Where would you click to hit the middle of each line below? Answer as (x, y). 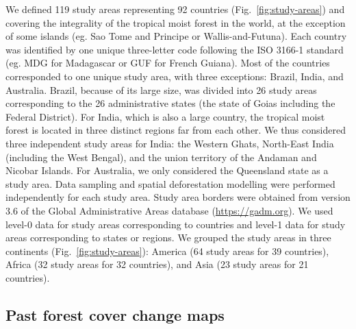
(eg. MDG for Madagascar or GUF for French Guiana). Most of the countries (168, 63)
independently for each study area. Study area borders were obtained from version (178, 197)
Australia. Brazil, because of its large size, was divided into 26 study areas (161, 89)
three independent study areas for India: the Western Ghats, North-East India (170, 143)
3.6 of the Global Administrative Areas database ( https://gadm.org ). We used (169, 210)
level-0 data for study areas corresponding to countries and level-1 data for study (176, 224)
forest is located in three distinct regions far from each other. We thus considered (176, 130)
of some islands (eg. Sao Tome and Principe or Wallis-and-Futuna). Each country (176, 36)
